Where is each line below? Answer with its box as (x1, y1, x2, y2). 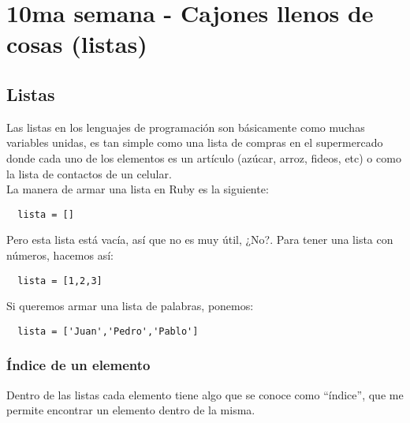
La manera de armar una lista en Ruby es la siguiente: (6, 181, 269, 197)
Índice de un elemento (6, 355, 151, 375)
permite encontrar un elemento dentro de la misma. (6, 402, 255, 418)
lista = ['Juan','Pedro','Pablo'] (17, 325, 199, 337)
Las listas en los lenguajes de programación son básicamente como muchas (6, 118, 365, 135)
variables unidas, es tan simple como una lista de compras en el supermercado (6, 134, 383, 151)
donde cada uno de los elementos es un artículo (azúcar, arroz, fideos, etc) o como (6, 149, 401, 166)
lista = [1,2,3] (17, 275, 102, 286)
